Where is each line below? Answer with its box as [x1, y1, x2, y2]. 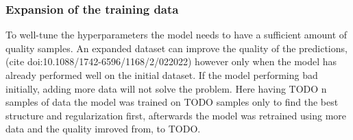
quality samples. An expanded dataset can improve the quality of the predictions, [5, 40, 348, 55]
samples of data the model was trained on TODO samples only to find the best [5, 95, 339, 109]
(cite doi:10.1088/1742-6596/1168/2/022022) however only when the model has [5, 54, 337, 69]
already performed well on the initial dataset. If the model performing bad [5, 68, 318, 82]
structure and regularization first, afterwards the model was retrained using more [5, 108, 347, 122]
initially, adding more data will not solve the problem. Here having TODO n [5, 81, 327, 95]
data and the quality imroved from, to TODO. [5, 121, 201, 136]
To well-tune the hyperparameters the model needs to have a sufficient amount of [5, 27, 348, 42]
